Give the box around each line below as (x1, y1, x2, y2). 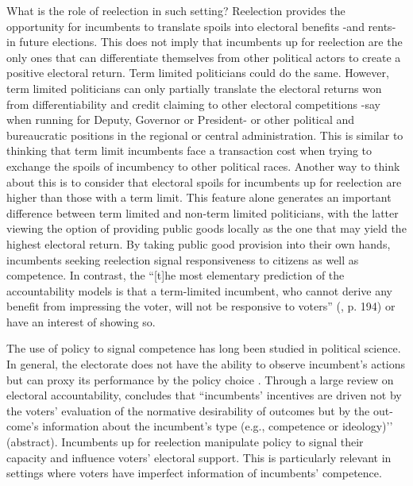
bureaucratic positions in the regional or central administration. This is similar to (6, 126, 403, 143)
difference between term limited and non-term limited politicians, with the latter (6, 204, 399, 221)
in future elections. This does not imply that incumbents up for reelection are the (6, 33, 403, 50)
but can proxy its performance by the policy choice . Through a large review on (6, 371, 394, 388)
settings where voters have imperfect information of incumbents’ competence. (6, 465, 382, 481)
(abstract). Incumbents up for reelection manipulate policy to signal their (6, 434, 364, 450)
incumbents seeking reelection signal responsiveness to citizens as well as (6, 251, 359, 268)
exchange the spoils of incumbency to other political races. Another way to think (6, 157, 400, 174)
